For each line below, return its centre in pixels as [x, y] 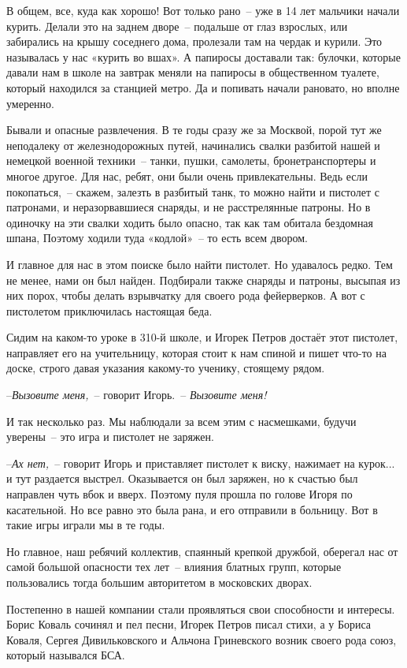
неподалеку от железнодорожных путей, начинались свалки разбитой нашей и [193, 145]
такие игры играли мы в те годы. [86, 525]
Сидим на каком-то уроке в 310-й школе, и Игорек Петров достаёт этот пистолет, [202, 337]
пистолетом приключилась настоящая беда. [109, 310]
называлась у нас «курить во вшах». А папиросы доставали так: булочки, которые [203, 56]
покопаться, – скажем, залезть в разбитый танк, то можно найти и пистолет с [193, 191]
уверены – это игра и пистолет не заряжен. [110, 437]
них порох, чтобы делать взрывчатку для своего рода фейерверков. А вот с [186, 295]
